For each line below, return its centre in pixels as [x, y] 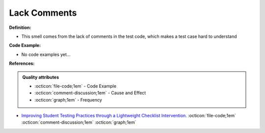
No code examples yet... [46, 54]
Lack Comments [43, 13]
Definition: [20, 27]
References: [22, 63]
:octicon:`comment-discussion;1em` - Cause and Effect [90, 93]
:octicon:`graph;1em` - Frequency [68, 100]
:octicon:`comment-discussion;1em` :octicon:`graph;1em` [79, 122]
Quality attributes [40, 77]
